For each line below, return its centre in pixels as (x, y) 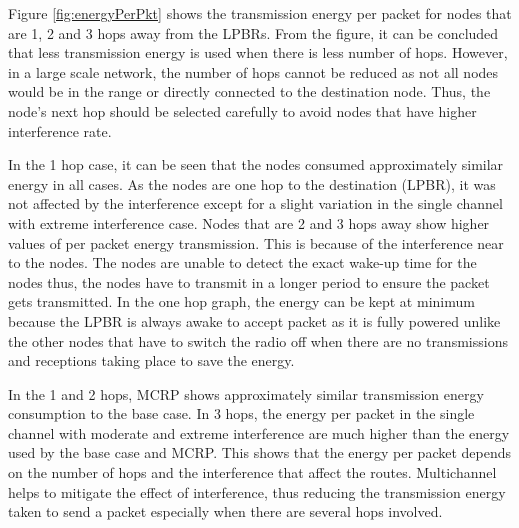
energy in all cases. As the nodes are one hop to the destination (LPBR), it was (252, 183)
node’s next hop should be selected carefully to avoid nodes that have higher (242, 110)
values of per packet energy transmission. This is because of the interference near (256, 242)
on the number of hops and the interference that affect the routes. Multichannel (252, 472)
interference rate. (60, 130)
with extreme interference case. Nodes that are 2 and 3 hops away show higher (249, 222)
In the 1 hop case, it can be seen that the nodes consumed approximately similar (256, 164)
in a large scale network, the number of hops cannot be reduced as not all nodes (253, 71)
